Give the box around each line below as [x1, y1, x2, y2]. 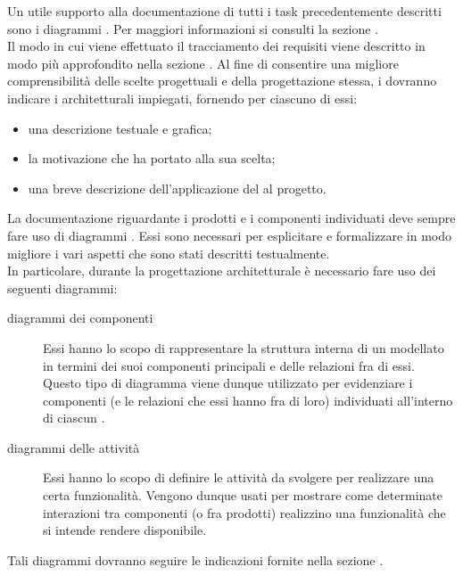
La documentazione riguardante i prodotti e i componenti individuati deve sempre [7, 209, 456, 227]
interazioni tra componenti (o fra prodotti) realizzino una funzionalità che [43, 503, 446, 522]
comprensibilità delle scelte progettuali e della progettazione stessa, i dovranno [7, 71, 437, 90]
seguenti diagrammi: [7, 278, 118, 297]
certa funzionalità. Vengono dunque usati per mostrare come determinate [43, 486, 442, 505]
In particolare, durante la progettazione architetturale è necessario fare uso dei [7, 261, 436, 280]
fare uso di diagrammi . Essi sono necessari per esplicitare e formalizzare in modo [7, 226, 451, 244]
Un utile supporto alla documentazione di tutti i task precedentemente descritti [7, 2, 442, 20]
